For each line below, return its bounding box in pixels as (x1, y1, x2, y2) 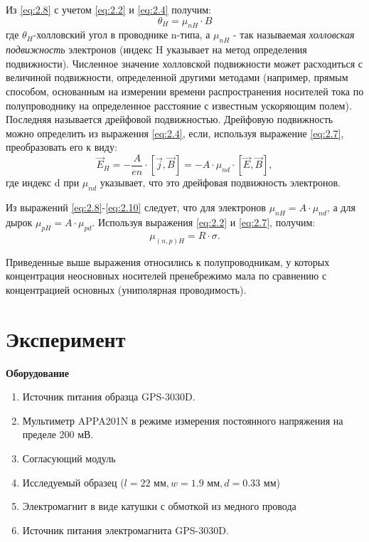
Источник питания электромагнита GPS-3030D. (22, 522, 229, 537)
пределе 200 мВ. (22, 427, 94, 442)
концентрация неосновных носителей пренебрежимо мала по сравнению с (6, 268, 327, 283)
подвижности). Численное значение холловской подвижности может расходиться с (6, 55, 363, 70)
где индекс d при (6, 175, 80, 190)
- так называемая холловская (232, 27, 355, 42)
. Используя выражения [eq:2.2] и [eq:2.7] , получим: (92, 215, 316, 229)
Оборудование (6, 365, 70, 380)
